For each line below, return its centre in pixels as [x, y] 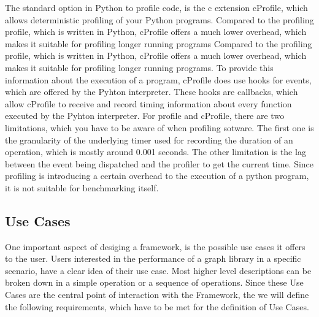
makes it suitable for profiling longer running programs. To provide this [139, 67]
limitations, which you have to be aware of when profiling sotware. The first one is [159, 127]
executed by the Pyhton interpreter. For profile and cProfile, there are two [145, 116]
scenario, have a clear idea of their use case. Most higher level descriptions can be [158, 270]
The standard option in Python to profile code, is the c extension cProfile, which [156, 7]
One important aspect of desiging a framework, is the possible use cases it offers [155, 246]
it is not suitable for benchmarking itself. [82, 187]
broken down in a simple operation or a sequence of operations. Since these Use [154, 282]
